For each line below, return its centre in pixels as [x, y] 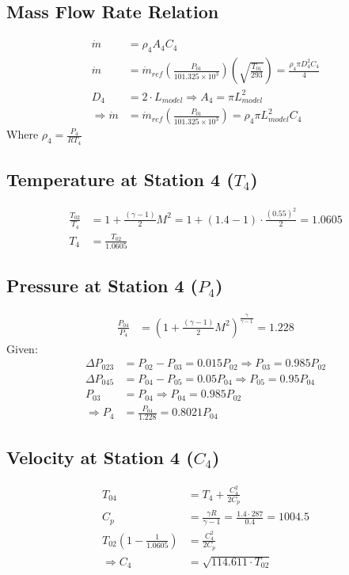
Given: [22, 348]
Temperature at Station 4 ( [120, 179]
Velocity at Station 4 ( [100, 457]
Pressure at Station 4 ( [102, 286]
